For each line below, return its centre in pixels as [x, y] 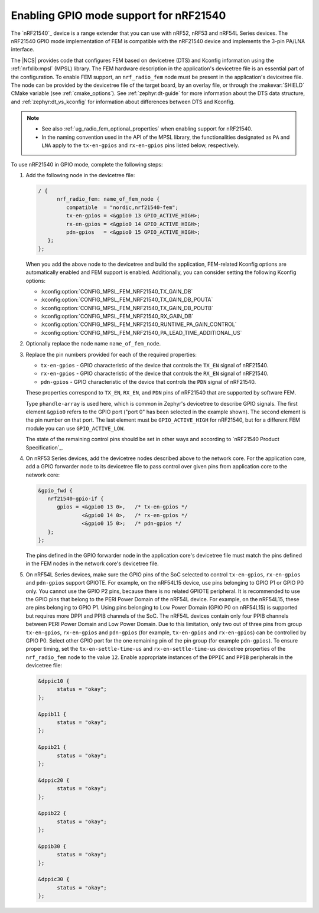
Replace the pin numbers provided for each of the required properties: [111, 354]
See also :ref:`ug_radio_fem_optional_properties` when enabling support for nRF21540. [147, 129]
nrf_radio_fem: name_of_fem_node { [108, 199]
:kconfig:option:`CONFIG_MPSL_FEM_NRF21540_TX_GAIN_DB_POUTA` [127, 300]
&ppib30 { [52, 846]
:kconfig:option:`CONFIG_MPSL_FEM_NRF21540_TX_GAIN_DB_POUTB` [127, 308]
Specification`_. [45, 447]
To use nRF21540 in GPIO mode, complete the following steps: [87, 164]
